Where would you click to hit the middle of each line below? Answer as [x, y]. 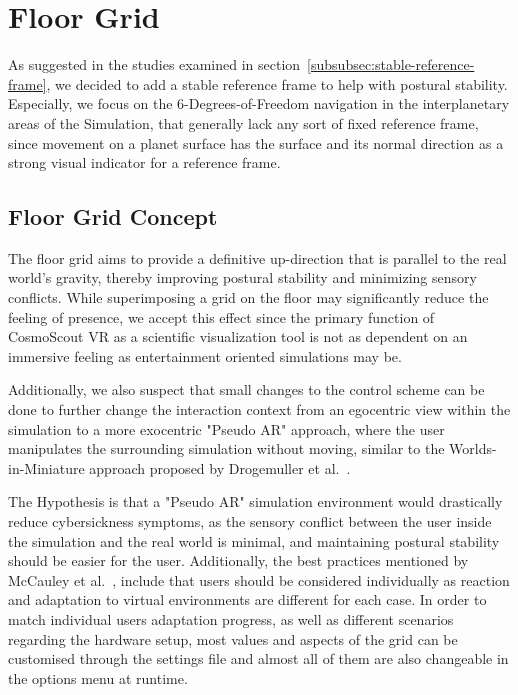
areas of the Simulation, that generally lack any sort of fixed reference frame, [243, 122]
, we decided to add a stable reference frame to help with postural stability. [277, 83]
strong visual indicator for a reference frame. [144, 162]
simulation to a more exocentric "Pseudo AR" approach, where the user [226, 428]
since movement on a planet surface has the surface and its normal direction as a [256, 142]
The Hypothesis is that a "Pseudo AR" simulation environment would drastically [255, 501]
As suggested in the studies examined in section [154, 64]
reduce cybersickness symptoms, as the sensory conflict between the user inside [250, 521]
